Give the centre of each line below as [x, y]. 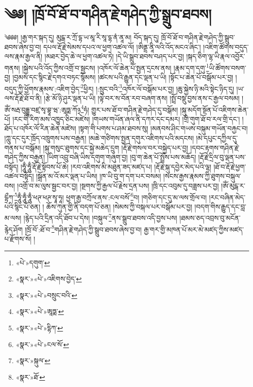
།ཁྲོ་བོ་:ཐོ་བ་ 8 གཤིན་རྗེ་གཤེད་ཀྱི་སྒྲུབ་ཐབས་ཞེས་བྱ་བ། [83, 228]
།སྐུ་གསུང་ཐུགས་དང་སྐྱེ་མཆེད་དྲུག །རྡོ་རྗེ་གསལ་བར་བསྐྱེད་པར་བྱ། [116, 147]
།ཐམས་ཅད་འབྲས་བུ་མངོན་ [210, 218]
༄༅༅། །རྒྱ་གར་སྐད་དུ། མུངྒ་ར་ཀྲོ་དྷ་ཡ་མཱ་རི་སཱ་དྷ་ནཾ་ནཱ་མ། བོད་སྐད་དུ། [82, 37]
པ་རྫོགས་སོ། [18, 238]
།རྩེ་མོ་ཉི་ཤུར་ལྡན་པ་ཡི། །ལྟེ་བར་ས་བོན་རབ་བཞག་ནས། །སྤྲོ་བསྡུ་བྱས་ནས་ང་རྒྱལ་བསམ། [142, 98]
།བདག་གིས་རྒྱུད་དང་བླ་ [220, 206]
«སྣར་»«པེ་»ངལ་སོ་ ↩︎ [42, 344]
